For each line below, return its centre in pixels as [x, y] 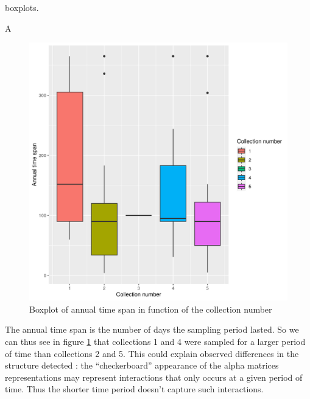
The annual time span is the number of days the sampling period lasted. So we [152, 329]
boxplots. [22, 7]
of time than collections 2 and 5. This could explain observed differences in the [152, 353]
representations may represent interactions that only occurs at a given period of [154, 377]
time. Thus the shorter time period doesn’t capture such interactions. [134, 389]
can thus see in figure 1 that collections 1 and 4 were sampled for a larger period [155, 341]
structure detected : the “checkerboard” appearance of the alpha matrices [142, 365]
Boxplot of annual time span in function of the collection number [151, 309]
